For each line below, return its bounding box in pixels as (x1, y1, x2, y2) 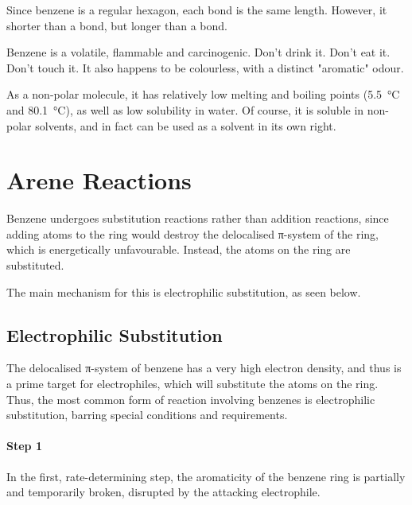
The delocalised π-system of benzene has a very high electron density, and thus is (6, 359, 402, 376)
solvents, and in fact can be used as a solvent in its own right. (35, 117, 336, 134)
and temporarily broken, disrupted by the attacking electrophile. (6, 484, 321, 500)
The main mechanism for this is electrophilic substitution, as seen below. (6, 283, 361, 300)
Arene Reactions (6, 164, 192, 196)
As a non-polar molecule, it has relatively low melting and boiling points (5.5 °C (6, 86, 400, 103)
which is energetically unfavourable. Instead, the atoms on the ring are (6, 241, 351, 258)
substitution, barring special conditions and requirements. (6, 406, 288, 423)
